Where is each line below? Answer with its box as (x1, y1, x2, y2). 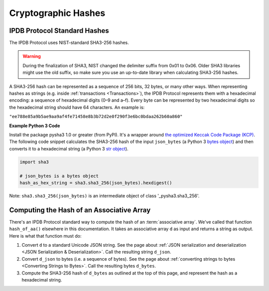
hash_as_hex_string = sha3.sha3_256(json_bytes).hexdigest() (19, 180, 172, 185)
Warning (22, 53, 41, 59)
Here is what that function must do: (9, 233, 82, 239)
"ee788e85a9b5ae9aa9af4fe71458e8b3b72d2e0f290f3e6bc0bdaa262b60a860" (9, 114, 183, 120)
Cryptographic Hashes (9, 7, 106, 18)
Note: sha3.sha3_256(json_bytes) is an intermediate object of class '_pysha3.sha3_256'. (9, 192, 200, 199)
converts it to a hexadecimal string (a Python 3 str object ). (9, 145, 129, 151)
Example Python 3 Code (9, 123, 60, 129)
